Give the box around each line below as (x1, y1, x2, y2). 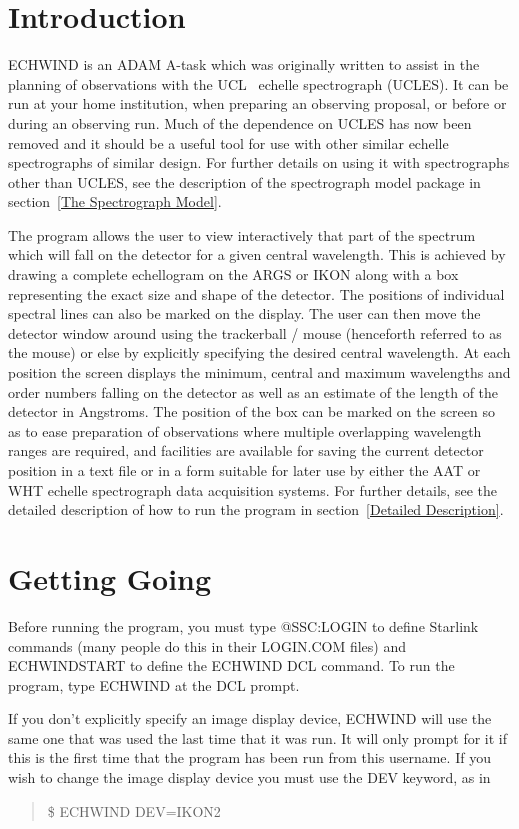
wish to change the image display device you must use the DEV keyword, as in (8, 767, 491, 788)
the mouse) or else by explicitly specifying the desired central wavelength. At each (8, 342, 511, 363)
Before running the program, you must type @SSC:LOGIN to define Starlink (8, 615, 479, 636)
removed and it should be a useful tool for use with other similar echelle (8, 132, 449, 153)
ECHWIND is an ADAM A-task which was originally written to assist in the (8, 54, 480, 75)
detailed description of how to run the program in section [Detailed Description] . (8, 499, 504, 520)
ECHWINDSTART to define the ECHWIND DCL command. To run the (8, 655, 455, 676)
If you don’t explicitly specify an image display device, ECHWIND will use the (8, 708, 492, 729)
